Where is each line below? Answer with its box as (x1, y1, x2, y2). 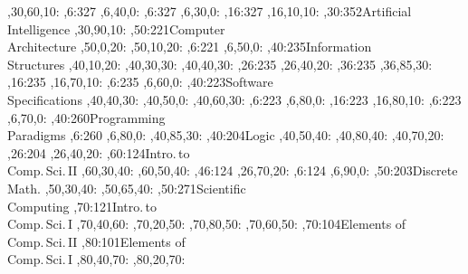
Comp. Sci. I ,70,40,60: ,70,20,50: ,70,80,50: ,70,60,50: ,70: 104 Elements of (7, 214, 406, 233)
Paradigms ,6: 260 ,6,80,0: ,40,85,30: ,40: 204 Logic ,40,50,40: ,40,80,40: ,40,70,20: (7, 126, 444, 145)
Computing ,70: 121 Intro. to (7, 196, 157, 215)
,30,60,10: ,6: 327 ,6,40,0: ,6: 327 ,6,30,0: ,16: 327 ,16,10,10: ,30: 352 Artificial (7, 2, 412, 20)
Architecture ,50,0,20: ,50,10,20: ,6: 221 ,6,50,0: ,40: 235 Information (7, 37, 372, 56)
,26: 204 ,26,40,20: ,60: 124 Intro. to (7, 143, 190, 162)
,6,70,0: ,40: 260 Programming (7, 108, 166, 127)
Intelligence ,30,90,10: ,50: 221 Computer (7, 19, 225, 38)
